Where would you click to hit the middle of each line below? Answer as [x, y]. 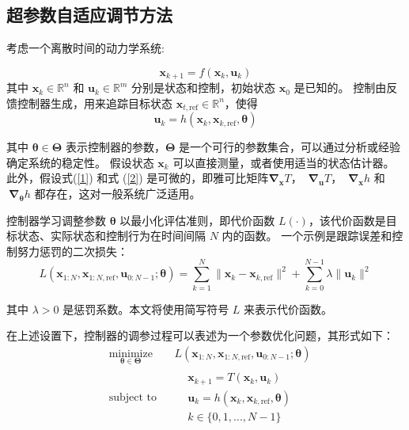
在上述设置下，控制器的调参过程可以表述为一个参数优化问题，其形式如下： [200, 335]
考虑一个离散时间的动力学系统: [85, 48]
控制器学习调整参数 [56, 220]
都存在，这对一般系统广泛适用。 [117, 194]
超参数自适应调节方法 [89, 15]
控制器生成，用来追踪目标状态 [95, 103]
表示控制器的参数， [115, 147]
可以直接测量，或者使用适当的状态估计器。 [284, 162]
